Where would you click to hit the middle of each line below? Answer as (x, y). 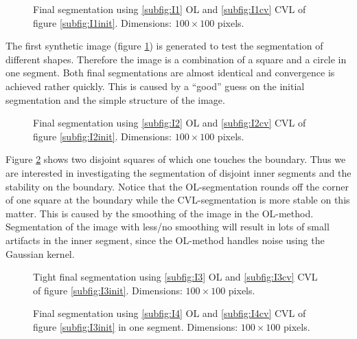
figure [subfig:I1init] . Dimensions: (102, 22)
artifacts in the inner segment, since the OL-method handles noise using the (165, 240)
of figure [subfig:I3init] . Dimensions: (108, 290)
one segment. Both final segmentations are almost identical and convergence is (170, 73)
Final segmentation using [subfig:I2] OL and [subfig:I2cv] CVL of (170, 123)
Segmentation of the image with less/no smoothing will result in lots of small (168, 227)
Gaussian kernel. (40, 253)
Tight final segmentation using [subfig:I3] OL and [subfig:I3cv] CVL (175, 277)
